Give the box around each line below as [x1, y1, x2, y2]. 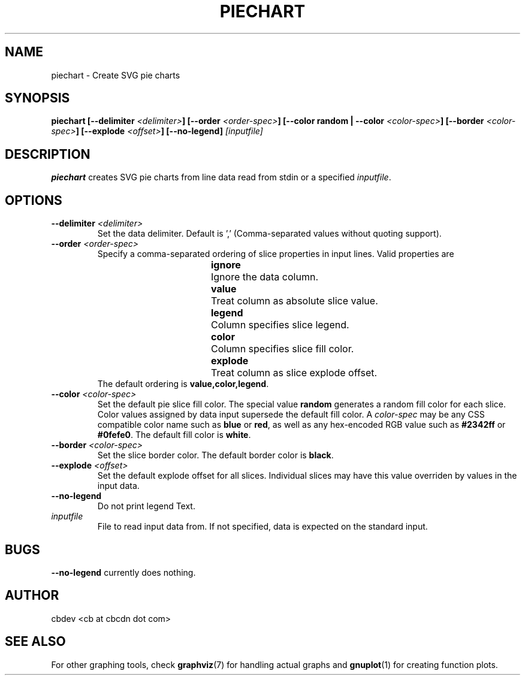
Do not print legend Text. [97, 501, 195, 512]
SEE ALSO [5, 634, 66, 649]
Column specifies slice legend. [211, 319, 349, 331]
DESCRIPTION [5, 146, 90, 162]
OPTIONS [5, 192, 62, 208]
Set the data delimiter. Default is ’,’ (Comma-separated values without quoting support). [97, 228, 442, 239]
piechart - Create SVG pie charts [51, 69, 180, 80]
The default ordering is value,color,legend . [97, 379, 269, 389]
